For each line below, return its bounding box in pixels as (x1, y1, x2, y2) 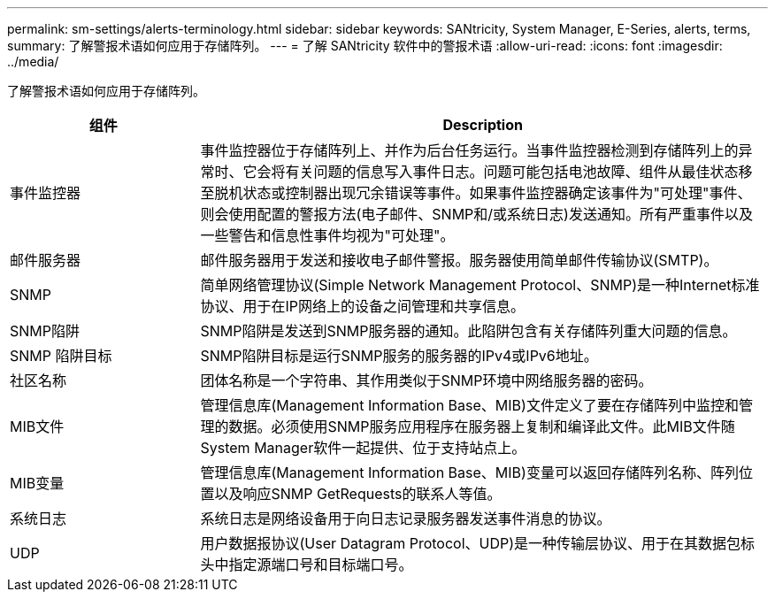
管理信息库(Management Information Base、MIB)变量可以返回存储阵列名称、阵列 (200, 464, 739, 481)
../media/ (7, 54, 59, 69)
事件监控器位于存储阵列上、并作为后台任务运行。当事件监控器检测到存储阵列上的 (200, 142, 739, 159)
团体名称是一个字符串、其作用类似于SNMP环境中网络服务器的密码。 (200, 372, 653, 389)
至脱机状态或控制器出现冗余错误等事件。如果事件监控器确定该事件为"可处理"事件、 (200, 184, 752, 202)
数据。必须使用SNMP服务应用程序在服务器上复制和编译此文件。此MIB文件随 (228, 418, 735, 435)
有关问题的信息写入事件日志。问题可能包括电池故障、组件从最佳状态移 (285, 163, 753, 180)
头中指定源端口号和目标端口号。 (200, 556, 413, 573)
